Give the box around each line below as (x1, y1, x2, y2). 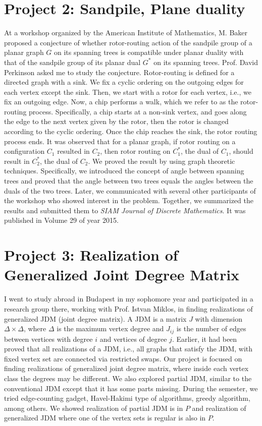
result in (4, 155, 30, 166)
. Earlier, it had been (172, 333, 237, 344)
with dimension (195, 313, 243, 324)
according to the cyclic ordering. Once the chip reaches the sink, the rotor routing (4, 126, 257, 137)
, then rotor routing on (100, 146, 171, 156)
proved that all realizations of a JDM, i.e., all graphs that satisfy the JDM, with (4, 343, 253, 354)
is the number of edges (176, 323, 246, 334)
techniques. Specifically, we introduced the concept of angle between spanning (4, 165, 244, 176)
